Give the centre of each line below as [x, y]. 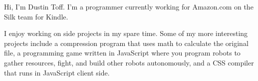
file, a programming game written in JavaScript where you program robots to [122, 53]
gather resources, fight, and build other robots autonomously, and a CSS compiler [129, 62]
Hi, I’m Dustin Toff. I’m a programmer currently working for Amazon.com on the [129, 6]
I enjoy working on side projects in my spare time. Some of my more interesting [126, 33]
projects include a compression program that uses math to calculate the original [126, 43]
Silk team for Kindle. [36, 16]
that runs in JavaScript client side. [57, 72]
